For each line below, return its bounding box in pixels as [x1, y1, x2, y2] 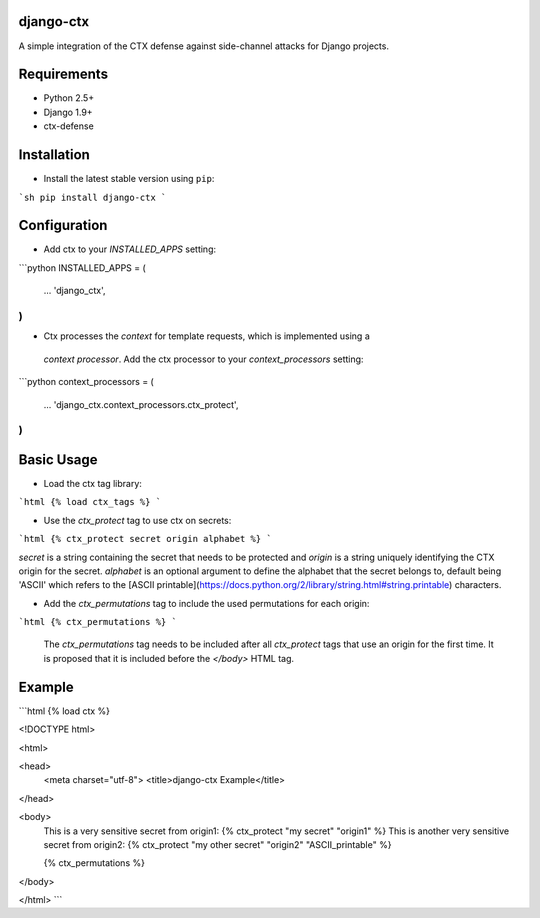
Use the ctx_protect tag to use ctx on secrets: [43, 514, 232, 526]
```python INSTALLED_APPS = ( [18, 261, 147, 274]
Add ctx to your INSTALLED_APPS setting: [43, 243, 217, 255]
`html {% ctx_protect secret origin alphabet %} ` [18, 533, 272, 545]
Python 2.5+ [43, 92, 95, 104]
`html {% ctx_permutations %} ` [18, 616, 177, 628]
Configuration [18, 217, 108, 234]
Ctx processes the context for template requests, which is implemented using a [43, 330, 370, 342]
